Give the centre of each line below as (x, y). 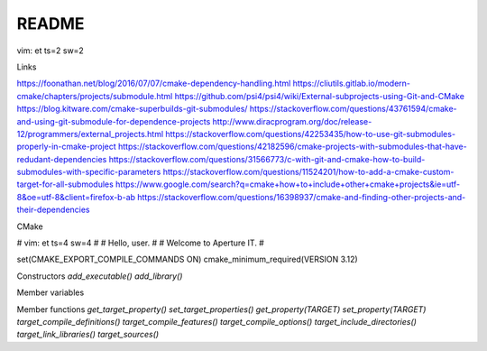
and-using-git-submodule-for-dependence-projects (114, 121)
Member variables (51, 292)
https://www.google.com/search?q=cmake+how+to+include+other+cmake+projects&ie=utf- (288, 184)
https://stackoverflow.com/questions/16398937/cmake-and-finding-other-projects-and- (301, 197)
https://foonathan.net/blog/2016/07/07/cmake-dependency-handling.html (154, 83)
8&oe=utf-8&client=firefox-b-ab (76, 197)
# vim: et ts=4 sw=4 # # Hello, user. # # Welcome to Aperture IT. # (141, 243)
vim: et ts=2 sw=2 (51, 51)
